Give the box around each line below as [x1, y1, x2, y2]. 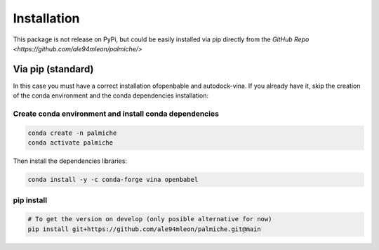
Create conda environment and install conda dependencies [13, 109, 219, 119]
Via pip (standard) [13, 63, 94, 75]
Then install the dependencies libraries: [13, 157, 128, 165]
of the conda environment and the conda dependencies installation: [13, 91, 209, 100]
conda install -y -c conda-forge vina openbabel [27, 176, 199, 184]
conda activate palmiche [27, 139, 114, 147]
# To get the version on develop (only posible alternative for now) [27, 215, 272, 223]
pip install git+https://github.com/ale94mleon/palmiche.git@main [27, 225, 261, 233]
